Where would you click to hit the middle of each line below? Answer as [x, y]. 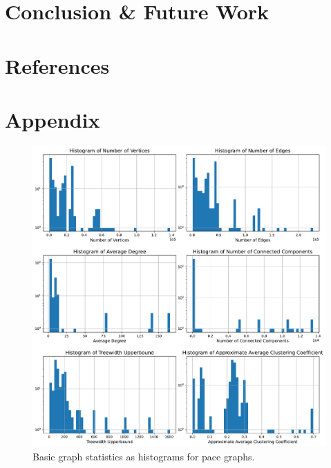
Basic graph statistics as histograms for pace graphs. [144, 456]
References [57, 65]
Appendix [53, 119]
